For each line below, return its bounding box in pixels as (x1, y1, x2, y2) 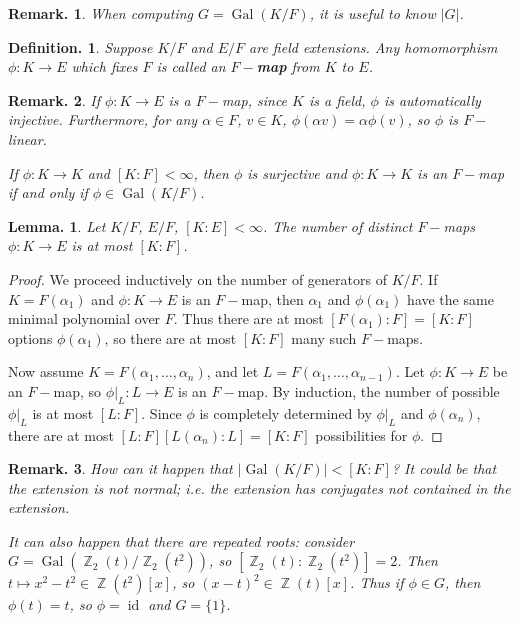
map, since (221, 89, 288, 110)
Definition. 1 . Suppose (8, 36, 153, 57)
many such (291, 327, 357, 348)
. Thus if (350, 572, 404, 593)
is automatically (383, 89, 481, 110)
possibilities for (315, 424, 408, 445)
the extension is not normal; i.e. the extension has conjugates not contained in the (8, 477, 511, 498)
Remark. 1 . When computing (8, 3, 193, 23)
